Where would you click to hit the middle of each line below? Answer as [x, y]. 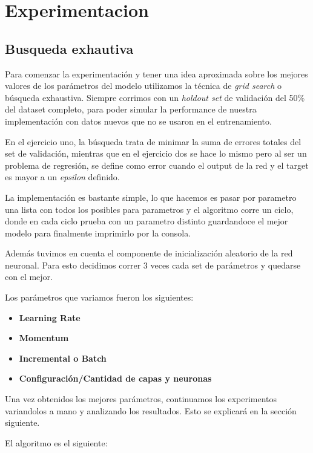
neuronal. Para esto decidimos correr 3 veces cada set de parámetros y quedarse [153, 265]
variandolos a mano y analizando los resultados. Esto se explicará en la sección [151, 410]
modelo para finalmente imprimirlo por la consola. [98, 233]
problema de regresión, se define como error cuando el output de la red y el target [157, 165]
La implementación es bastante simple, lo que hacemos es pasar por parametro [151, 197]
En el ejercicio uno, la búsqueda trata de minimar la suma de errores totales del [153, 141]
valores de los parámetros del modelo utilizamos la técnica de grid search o [143, 86]
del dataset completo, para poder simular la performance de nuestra [131, 109]
